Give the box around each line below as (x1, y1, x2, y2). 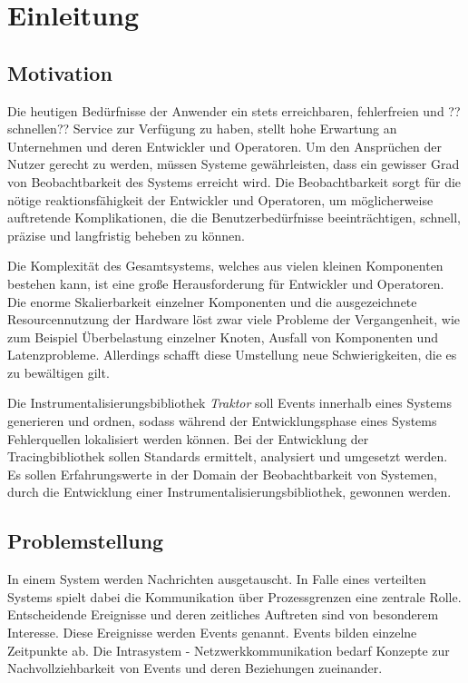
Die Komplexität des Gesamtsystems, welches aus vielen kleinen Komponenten (7, 256, 444, 275)
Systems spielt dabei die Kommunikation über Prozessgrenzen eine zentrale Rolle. (7, 587, 462, 606)
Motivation (7, 58, 112, 86)
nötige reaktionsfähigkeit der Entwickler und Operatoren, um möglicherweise (7, 190, 434, 209)
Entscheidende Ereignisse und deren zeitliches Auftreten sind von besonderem (7, 605, 439, 624)
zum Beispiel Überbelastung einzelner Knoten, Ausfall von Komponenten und (7, 327, 438, 346)
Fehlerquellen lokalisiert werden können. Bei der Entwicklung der (7, 429, 369, 448)
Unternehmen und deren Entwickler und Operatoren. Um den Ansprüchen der (7, 136, 442, 155)
